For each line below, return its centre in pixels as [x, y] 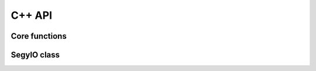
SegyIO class [35, 55]
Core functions [39, 36]
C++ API [32, 15]
